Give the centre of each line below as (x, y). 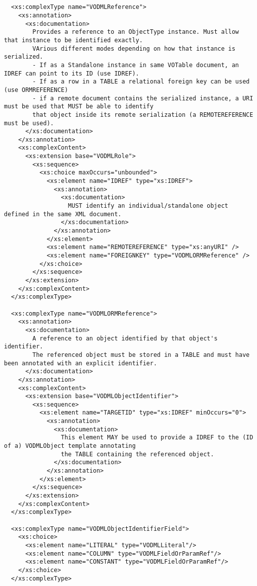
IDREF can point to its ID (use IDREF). (72, 73)
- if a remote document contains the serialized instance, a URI (143, 98)
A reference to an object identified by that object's (125, 338)
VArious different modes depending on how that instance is (134, 48)
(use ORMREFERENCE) (36, 90)
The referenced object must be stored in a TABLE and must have (141, 355)
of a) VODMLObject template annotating (70, 446)
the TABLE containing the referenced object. (137, 454)
